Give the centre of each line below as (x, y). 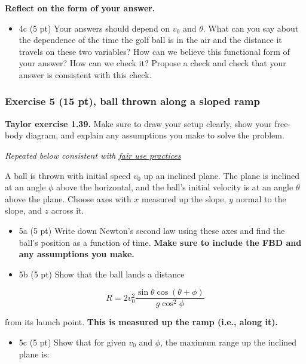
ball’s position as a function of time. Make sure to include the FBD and (160, 242)
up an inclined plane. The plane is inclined (222, 175)
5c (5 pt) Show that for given (72, 342)
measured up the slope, (184, 198)
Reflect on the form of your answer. (80, 8)
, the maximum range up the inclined (229, 342)
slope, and (23, 210)
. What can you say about (251, 28)
